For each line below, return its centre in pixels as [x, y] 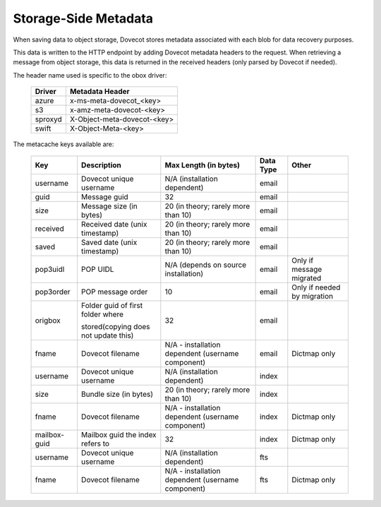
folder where [102, 314]
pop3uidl [50, 269]
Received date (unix [114, 224]
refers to [95, 443]
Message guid [105, 196]
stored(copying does [116, 326]
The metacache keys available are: [64, 144]
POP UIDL [98, 269]
